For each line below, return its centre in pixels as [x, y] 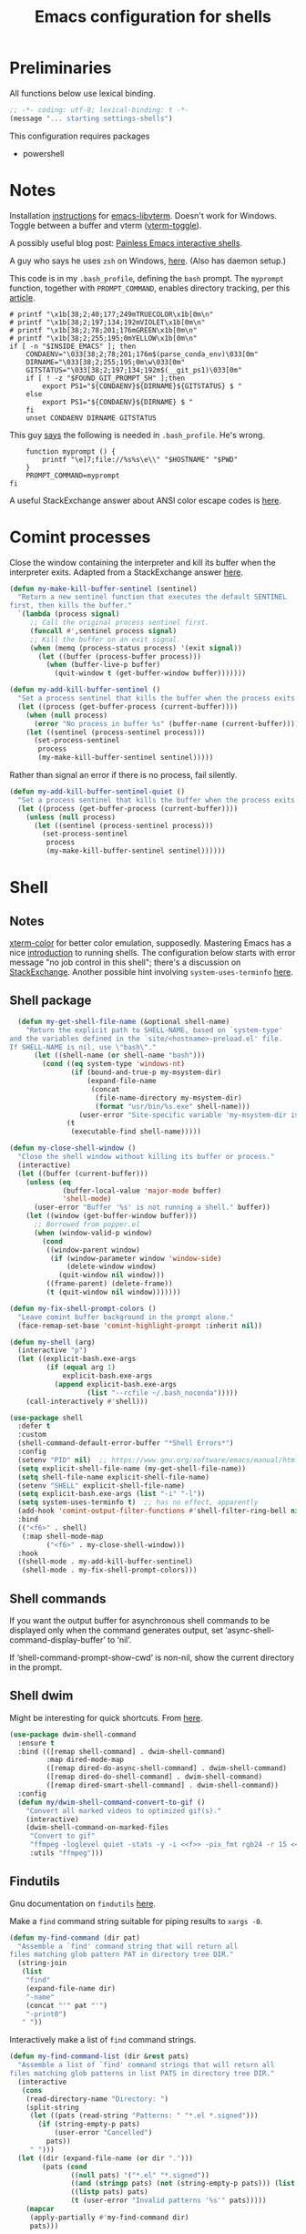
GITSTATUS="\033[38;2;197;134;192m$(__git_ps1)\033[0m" [134, 370]
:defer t [34, 1426]
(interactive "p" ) [53, 1350]
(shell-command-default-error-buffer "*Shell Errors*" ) [126, 1443]
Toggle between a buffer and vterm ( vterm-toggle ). [106, 225]
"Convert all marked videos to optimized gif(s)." [124, 1810]
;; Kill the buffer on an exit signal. [105, 640]
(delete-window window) [112, 1267]
